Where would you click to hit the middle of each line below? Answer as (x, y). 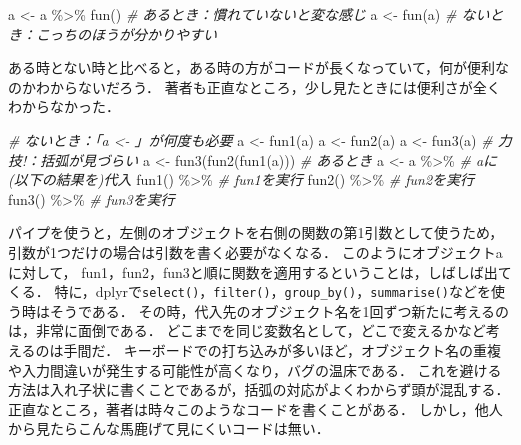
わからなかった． (64, 106)
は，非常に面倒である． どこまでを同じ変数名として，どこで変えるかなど (247, 330)
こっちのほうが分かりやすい (126, 33)
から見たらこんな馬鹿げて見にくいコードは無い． (169, 428)
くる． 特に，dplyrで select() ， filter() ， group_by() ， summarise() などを (249, 291)
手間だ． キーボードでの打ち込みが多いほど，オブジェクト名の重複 (282, 349)
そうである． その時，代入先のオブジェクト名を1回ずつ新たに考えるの (279, 310)
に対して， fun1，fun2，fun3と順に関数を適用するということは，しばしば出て (260, 271)
